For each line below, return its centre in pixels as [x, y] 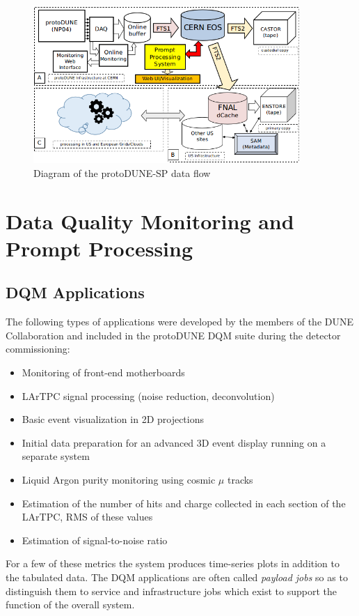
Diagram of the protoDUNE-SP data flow [122, 172]
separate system [56, 456]
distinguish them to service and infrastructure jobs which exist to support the [171, 591]
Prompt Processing [99, 248]
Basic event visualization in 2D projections [113, 419]
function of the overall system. [70, 605]
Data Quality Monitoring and [150, 221]
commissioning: [38, 349]
